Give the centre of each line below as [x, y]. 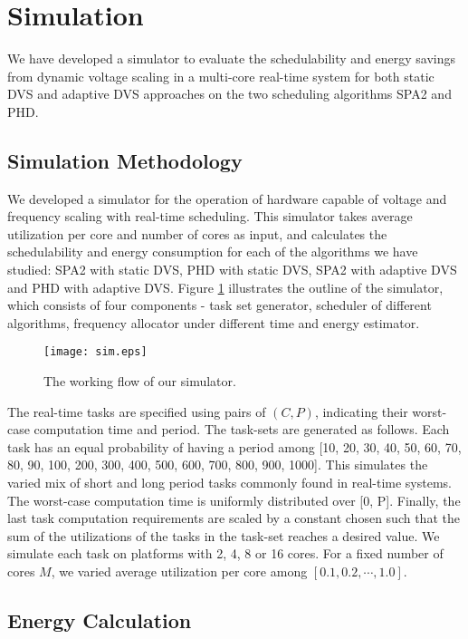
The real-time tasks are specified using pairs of [137, 411]
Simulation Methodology [125, 160]
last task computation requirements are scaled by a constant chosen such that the [234, 518]
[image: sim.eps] [96, 352]
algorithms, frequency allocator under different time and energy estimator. [214, 322]
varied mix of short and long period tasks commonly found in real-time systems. [230, 483]
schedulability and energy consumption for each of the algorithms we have [213, 252]
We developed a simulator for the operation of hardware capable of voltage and [227, 198]
